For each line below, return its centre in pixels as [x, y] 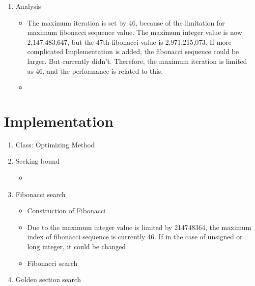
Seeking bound [38, 161]
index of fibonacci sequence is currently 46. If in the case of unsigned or [135, 237]
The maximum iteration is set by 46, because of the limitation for [126, 22]
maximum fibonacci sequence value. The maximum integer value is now [135, 32]
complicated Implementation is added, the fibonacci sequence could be [133, 51]
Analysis [28, 6]
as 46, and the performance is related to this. [95, 71]
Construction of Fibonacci [66, 211]
